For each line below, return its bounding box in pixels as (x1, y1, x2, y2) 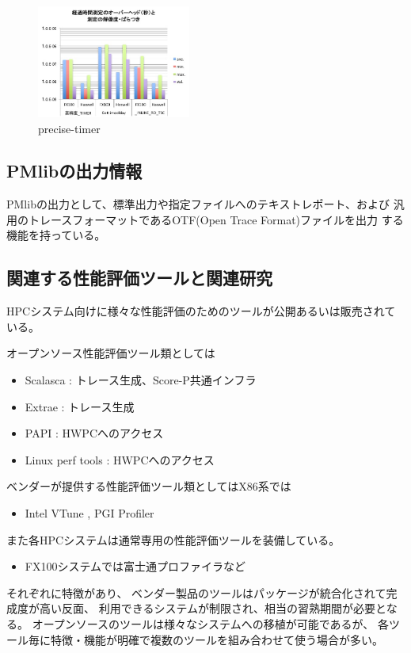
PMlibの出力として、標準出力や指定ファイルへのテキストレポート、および (6, 196, 390, 212)
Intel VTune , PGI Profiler (25, 505, 154, 521)
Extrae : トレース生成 (25, 398, 135, 414)
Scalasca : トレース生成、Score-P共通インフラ (25, 372, 257, 388)
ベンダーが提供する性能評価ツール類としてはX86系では (6, 478, 291, 495)
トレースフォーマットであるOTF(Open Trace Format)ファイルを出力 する (28, 211, 404, 227)
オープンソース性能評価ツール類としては (6, 345, 215, 361)
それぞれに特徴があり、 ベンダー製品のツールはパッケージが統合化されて (6, 584, 386, 601)
